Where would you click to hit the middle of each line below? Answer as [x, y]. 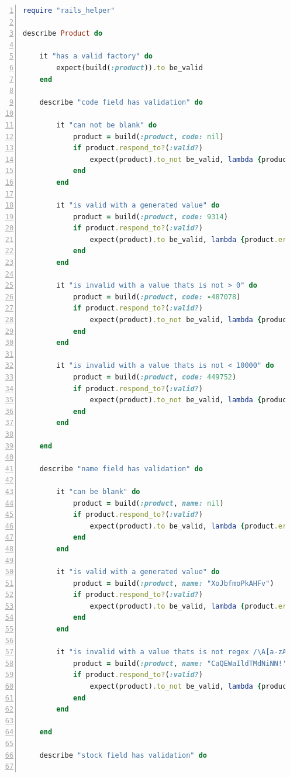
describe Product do [63, 34]
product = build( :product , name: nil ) [148, 503]
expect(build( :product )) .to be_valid [130, 68]
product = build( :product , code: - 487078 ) [157, 297]
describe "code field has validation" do [121, 102]
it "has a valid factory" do [96, 56]
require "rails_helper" [69, 11]
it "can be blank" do [98, 491]
